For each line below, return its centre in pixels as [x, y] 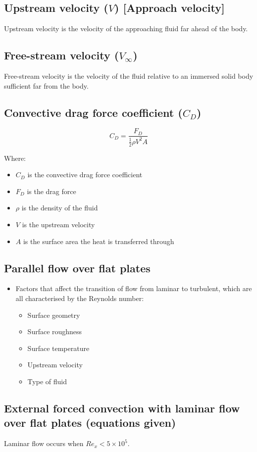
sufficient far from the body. [46, 85]
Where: [15, 158]
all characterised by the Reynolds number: [80, 298]
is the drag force [51, 191]
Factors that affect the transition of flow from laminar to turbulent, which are [134, 288]
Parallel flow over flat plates [77, 268]
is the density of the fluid [60, 208]
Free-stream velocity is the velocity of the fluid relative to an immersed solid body [129, 76]
